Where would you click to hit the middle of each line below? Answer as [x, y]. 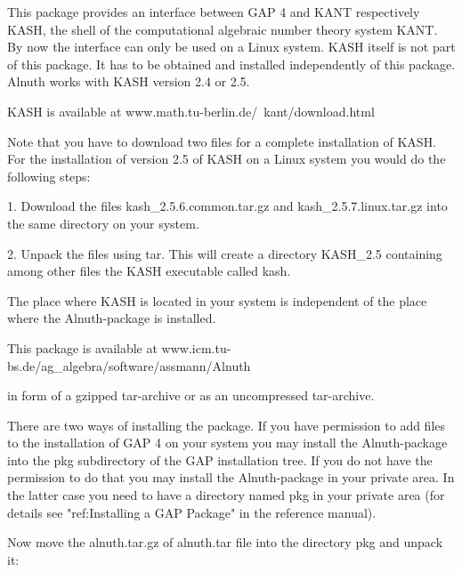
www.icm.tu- [196, 347]
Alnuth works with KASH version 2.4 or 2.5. [129, 81]
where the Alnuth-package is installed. [112, 318]
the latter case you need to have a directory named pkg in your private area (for [226, 495]
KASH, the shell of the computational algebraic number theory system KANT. [223, 29]
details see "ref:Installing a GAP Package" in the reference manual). [192, 512]
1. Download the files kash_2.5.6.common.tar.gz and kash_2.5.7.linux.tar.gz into [227, 206]
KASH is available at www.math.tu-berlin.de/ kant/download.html [191, 111]
